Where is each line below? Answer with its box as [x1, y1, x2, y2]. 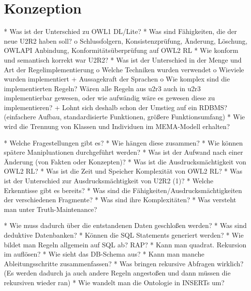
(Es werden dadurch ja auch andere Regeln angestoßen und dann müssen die [4, 268, 231, 278]
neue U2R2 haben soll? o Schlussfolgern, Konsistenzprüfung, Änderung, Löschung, [4, 35, 248, 46]
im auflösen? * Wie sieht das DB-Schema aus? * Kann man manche [4, 249, 205, 259]
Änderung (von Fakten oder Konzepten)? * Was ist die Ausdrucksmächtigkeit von [4, 156, 247, 166]
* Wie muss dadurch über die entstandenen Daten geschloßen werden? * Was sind [4, 220, 247, 230]
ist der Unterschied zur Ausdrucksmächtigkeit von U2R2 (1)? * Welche [4, 176, 214, 186]
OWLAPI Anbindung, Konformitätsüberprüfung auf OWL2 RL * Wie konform [4, 45, 238, 55]
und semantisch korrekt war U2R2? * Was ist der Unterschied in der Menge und [4, 54, 242, 65]
